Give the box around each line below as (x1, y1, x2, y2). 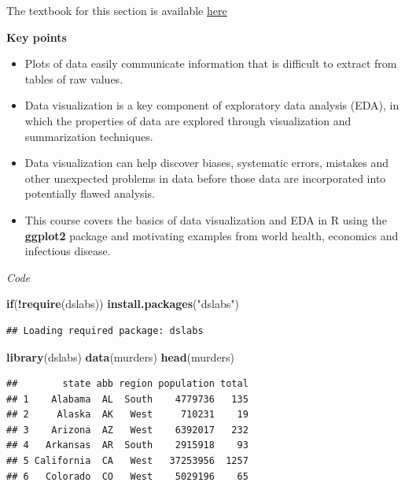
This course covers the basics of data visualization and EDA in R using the (24, 211, 387, 228)
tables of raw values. (24, 70, 123, 87)
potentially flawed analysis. (24, 185, 155, 202)
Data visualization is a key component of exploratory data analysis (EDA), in (24, 97, 399, 113)
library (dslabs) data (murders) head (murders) (6, 348, 235, 365)
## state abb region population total (6, 378, 249, 390)
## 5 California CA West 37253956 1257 (6, 455, 249, 467)
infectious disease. (24, 243, 111, 259)
